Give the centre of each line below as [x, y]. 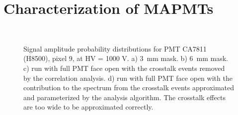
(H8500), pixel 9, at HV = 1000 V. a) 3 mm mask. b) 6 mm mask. [126, 58]
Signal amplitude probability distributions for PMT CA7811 [115, 48]
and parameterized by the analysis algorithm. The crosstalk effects [124, 97]
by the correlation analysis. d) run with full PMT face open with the [128, 78]
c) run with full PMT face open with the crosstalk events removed [124, 68]
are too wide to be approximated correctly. [88, 107]
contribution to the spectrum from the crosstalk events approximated [129, 87]
